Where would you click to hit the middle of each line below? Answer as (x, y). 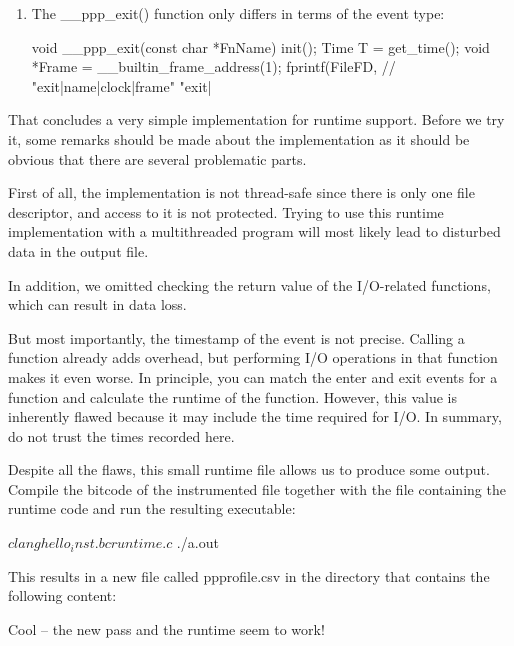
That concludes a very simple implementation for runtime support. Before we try (256, 119)
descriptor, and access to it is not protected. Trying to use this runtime (226, 211)
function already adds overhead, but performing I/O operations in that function (253, 357)
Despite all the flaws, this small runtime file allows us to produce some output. (249, 469)
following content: (62, 595)
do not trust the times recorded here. (121, 435)
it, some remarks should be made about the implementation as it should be (239, 138)
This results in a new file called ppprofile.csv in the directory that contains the (249, 575)
